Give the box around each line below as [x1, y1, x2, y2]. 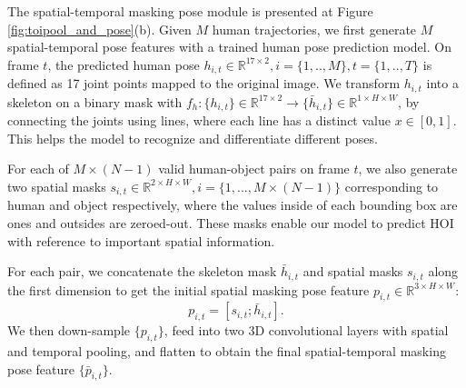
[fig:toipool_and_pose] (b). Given [7, 19, 192, 38]
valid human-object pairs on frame [158, 159, 350, 178]
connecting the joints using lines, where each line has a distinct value [7, 111, 391, 130]
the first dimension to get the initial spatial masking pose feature [7, 280, 370, 299]
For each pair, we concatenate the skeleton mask [7, 262, 277, 281]
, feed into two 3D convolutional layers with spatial [164, 321, 449, 340]
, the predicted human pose [47, 55, 200, 74]
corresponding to [344, 176, 439, 195]
